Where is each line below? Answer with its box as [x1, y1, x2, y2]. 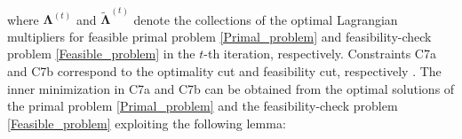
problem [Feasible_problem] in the [7, 44, 195, 63]
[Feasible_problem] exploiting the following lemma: [7, 113, 286, 132]
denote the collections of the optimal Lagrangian [133, 10, 398, 28]
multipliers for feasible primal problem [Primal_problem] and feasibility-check [7, 27, 432, 45]
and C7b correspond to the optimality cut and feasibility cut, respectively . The [7, 61, 442, 80]
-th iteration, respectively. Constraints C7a [203, 44, 436, 63]
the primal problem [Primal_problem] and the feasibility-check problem [7, 97, 398, 115]
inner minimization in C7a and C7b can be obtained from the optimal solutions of [7, 79, 455, 97]
